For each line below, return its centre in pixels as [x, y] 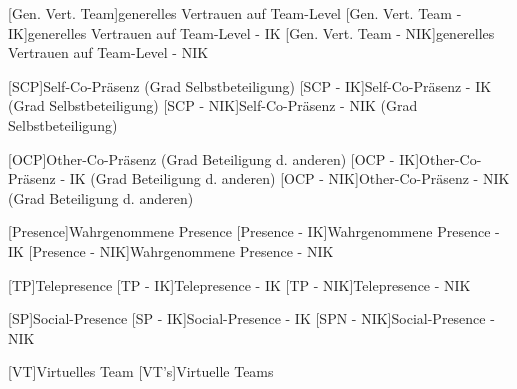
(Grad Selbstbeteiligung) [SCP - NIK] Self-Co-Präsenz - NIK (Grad [213, 105]
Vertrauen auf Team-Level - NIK [108, 52]
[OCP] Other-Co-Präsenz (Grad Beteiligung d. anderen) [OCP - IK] [214, 158]
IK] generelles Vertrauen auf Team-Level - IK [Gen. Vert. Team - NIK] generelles [251, 32]
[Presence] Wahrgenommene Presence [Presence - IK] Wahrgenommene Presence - [254, 231]
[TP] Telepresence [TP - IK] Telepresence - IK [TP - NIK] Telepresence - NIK [239, 284]
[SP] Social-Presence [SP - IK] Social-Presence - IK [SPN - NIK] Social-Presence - [251, 318]
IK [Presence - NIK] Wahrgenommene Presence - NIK [171, 250]
